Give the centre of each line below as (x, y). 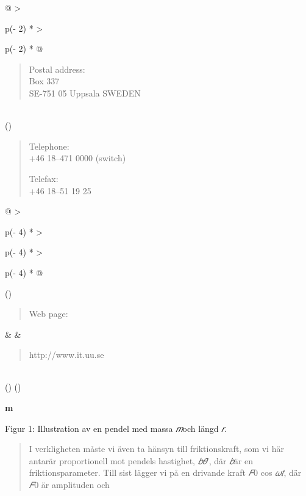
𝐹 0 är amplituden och (69, 485)
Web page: (48, 314)
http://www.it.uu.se (66, 355)
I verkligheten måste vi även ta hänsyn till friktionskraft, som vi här (156, 449)
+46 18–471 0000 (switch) (77, 158)
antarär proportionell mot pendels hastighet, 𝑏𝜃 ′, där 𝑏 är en (141, 460)
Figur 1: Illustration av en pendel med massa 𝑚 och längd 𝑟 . (116, 428)
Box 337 (44, 81)
